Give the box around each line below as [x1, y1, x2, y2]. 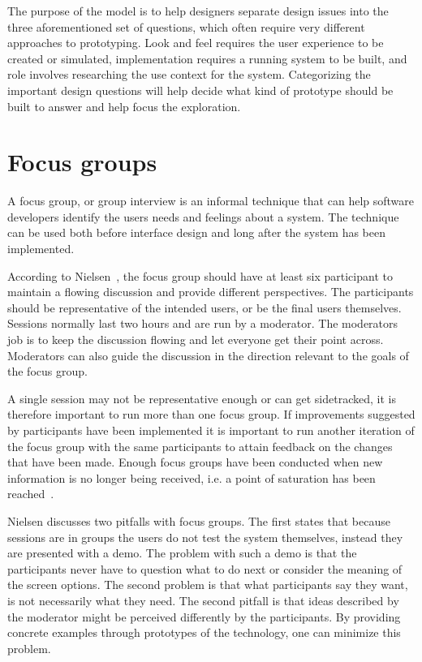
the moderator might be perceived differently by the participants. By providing [7, 608, 401, 625]
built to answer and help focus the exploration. [7, 97, 241, 114]
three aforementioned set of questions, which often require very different [7, 18, 365, 35]
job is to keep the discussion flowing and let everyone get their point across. [7, 331, 384, 348]
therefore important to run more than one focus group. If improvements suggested [7, 406, 416, 423]
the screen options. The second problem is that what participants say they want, [7, 576, 408, 593]
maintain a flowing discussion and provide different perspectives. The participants [7, 283, 414, 300]
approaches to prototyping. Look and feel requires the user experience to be [7, 34, 384, 51]
